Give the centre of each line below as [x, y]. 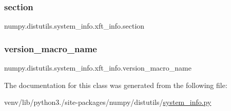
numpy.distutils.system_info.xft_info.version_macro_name [98, 68]
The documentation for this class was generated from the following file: [116, 85]
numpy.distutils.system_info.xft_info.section [74, 26]
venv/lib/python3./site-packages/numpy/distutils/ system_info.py [108, 102]
